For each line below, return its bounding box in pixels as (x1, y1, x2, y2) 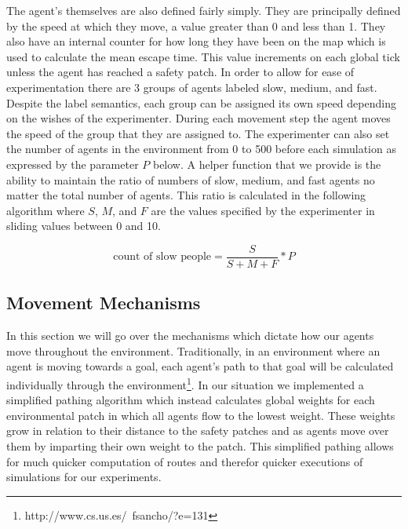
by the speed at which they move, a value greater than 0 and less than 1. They (6, 17, 386, 34)
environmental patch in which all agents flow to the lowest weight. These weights (6, 407, 395, 423)
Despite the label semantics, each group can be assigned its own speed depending (6, 94, 396, 111)
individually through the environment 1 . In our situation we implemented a (6, 374, 364, 392)
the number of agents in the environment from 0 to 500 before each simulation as (6, 140, 396, 157)
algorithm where (6, 202, 85, 218)
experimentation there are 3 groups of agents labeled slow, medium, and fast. (6, 78, 377, 95)
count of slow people (113, 251, 212, 263)
